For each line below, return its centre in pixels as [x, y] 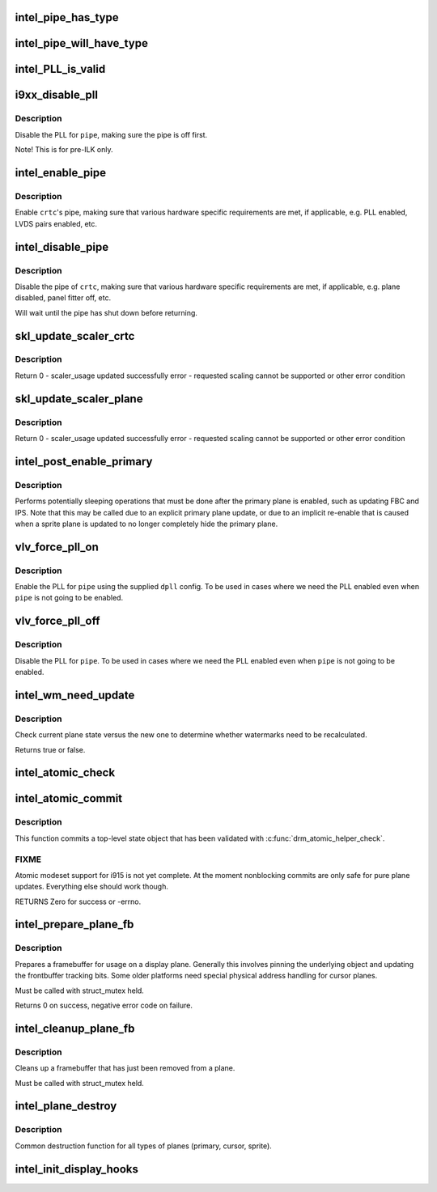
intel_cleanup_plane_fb [75, 1028]
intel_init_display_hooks [77, 1169]
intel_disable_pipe [62, 247]
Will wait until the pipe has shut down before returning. [106, 312]
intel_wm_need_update [75, 695]
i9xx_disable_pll [57, 95]
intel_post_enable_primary [84, 461]
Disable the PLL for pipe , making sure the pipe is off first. [111, 134]
